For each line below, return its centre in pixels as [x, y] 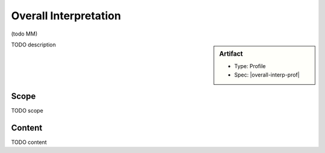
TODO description [34, 45]
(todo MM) [24, 34]
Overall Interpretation [66, 16]
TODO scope [27, 111]
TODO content [29, 142]
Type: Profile [250, 66]
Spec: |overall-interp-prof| [267, 75]
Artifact [231, 54]
